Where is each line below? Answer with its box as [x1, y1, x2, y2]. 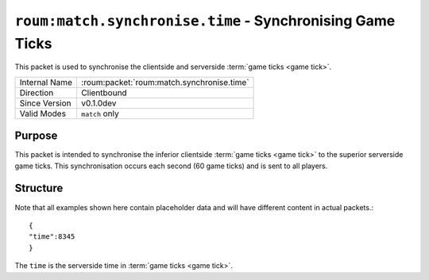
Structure [14, 182, 64, 195]
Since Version [19, 98, 71, 109]
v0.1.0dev [80, 98, 117, 109]
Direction [19, 87, 54, 98]
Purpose [14, 129, 58, 143]
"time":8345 [29, 232, 75, 241]
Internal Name [19, 76, 73, 87]
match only [80, 108, 119, 119]
